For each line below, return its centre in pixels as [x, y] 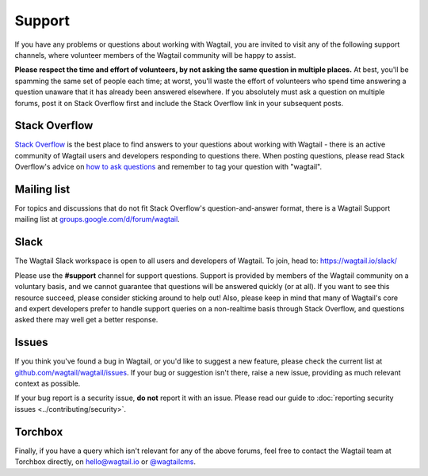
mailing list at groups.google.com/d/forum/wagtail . [97, 219]
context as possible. [48, 383]
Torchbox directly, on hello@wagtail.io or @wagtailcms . [105, 462]
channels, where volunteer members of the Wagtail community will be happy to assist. [155, 55]
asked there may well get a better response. [86, 320]
